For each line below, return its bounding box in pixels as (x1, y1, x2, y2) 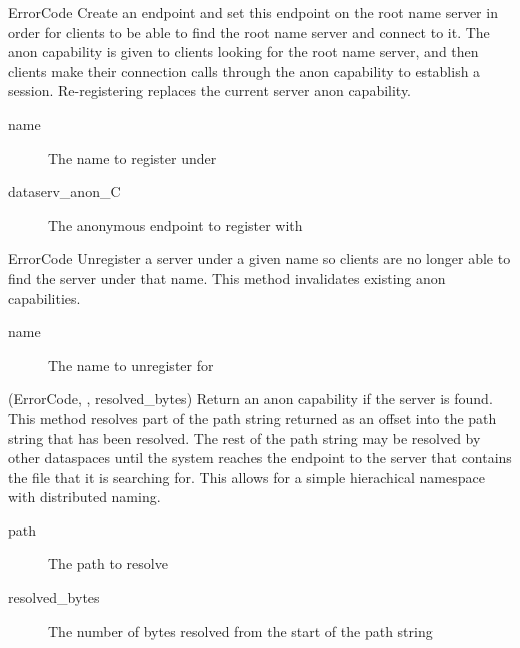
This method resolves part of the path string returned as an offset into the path (8, 407, 497, 428)
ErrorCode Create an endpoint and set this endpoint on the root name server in (8, 2, 498, 22)
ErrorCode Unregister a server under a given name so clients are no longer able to (8, 248, 511, 269)
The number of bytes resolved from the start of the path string (48, 620, 433, 641)
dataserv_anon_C (8, 181, 121, 202)
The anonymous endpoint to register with (48, 214, 303, 235)
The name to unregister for (48, 354, 214, 375)
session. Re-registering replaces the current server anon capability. (8, 80, 412, 101)
